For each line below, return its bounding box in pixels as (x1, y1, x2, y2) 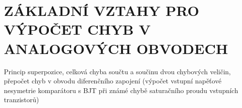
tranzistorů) (4, 94, 39, 105)
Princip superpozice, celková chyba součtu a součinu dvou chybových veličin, (4, 66, 231, 76)
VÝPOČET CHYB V (4, 19, 151, 39)
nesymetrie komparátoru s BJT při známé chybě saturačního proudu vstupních (4, 85, 238, 95)
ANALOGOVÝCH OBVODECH (4, 38, 228, 58)
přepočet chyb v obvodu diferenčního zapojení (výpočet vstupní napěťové (4, 76, 222, 86)
